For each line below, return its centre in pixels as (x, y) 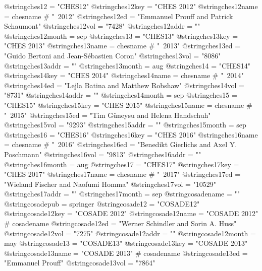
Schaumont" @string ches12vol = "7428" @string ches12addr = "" (102, 26)
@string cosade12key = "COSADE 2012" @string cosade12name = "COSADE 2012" (131, 213)
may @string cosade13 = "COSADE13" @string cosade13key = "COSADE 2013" (126, 243)
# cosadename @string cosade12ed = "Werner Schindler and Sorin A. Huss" (120, 223)
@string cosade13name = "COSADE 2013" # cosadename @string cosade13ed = (126, 253)
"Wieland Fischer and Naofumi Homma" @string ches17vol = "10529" (110, 184)
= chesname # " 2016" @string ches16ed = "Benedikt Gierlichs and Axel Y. (121, 144)
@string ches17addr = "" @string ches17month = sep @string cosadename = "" (122, 194)
